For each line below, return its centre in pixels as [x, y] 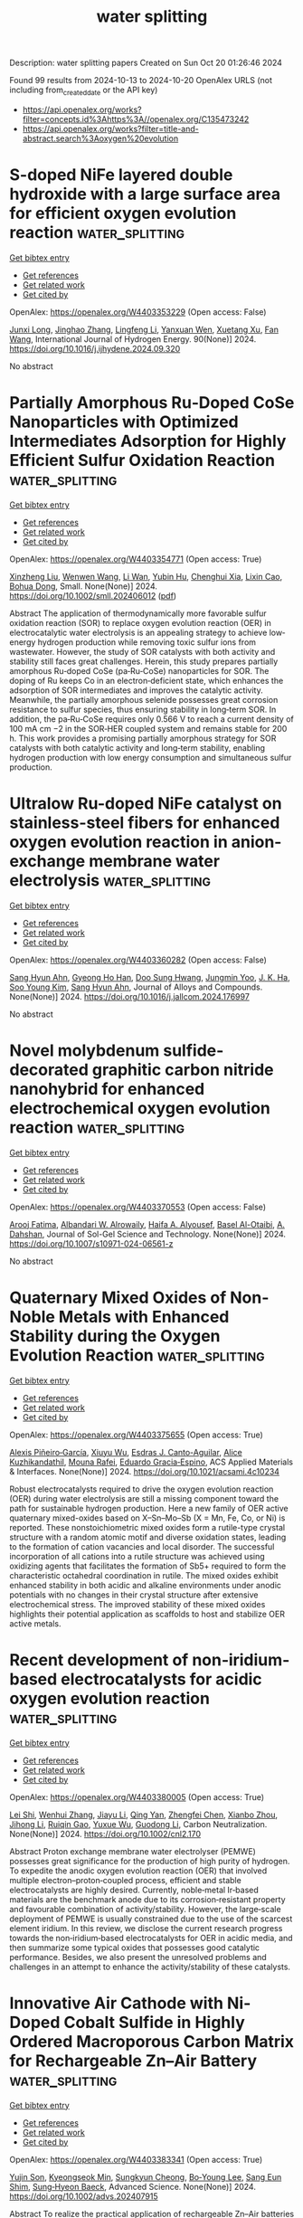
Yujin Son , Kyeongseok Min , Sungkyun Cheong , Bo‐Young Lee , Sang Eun [146, 2176]
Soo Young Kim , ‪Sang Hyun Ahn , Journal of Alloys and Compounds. [136, 987]
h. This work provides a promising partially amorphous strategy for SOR [143, 738]
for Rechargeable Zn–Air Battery [133, 2061]
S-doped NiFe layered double [121, 175]
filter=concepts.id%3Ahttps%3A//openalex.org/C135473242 [136, 118]
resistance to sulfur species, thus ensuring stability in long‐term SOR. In [143, 709]
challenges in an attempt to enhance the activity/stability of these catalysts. [150, 1967]
